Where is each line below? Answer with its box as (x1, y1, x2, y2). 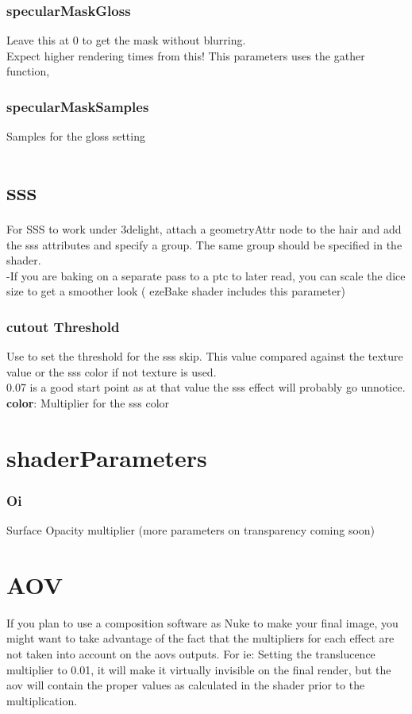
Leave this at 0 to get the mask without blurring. (6, 32, 246, 48)
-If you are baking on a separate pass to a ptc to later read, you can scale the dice (6, 267, 406, 284)
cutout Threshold (6, 316, 120, 336)
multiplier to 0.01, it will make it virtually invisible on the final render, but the (6, 661, 391, 677)
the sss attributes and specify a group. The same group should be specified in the (6, 236, 402, 253)
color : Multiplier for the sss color (6, 394, 170, 411)
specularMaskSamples (6, 96, 149, 116)
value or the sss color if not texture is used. (6, 363, 217, 380)
